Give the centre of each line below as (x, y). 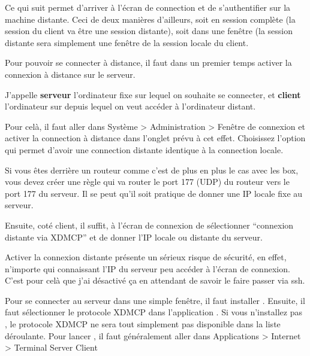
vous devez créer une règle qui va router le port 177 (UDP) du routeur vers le (147, 182)
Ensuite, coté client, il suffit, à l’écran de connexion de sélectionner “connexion (149, 225)
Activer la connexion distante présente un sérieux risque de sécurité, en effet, (146, 257)
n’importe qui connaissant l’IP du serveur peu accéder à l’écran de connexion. (148, 268)
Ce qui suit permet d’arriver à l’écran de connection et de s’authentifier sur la (148, 7)
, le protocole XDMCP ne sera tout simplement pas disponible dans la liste (143, 324)
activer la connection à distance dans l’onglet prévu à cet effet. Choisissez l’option (155, 138)
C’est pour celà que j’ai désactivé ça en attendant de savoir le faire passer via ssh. (155, 280)
